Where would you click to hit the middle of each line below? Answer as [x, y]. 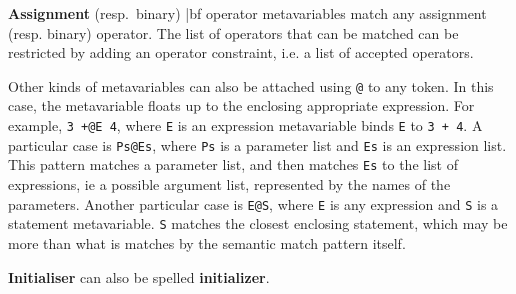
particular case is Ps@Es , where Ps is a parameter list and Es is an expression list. [257, 144]
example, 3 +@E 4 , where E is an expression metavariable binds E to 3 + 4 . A [245, 125]
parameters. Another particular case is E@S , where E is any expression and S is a [253, 203]
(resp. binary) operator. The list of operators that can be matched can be [233, 32]
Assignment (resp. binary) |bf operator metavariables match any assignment [247, 13]
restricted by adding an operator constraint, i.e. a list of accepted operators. [241, 52]
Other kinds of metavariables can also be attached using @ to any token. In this [251, 85]
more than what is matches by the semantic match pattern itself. [207, 242]
